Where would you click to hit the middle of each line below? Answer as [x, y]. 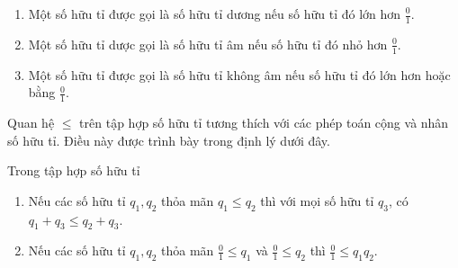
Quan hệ [31, 123]
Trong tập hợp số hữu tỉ [74, 170]
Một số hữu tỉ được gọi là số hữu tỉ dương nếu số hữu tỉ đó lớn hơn [215, 13]
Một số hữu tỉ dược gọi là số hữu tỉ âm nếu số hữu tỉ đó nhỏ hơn [208, 44]
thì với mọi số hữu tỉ [317, 200]
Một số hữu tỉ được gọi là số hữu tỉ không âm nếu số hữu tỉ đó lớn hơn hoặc [239, 74]
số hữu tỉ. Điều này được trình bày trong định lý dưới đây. [169, 140]
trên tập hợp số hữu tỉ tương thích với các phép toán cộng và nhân [264, 123]
